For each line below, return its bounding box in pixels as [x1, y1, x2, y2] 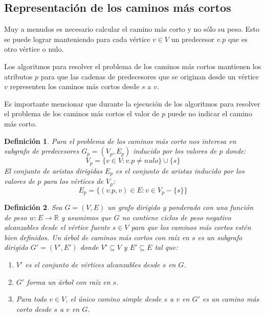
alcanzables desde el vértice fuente [4, 222, 110, 233]
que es [228, 33, 248, 44]
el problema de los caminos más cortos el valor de [4, 108, 160, 119]
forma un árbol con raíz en [27, 276, 111, 287]
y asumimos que [61, 212, 112, 222]
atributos [4, 71, 33, 81]
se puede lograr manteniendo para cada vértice [4, 33, 150, 44]
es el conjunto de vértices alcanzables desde [25, 259, 160, 269]
